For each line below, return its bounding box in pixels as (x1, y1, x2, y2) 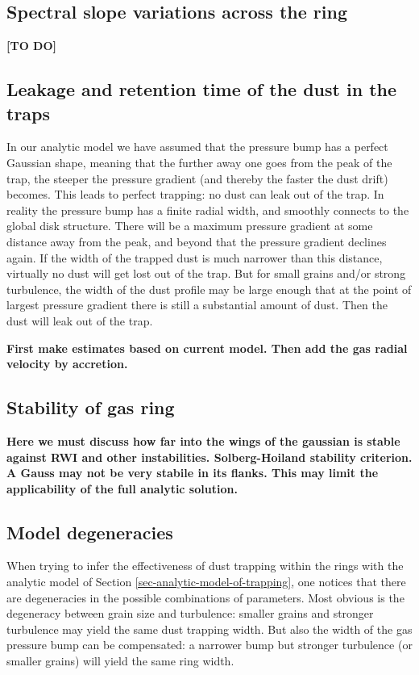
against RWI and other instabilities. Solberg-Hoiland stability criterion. (6, 448, 413, 465)
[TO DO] (6, 37, 57, 54)
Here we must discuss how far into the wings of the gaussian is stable (6, 432, 400, 449)
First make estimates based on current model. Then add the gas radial (6, 339, 408, 356)
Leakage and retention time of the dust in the (6, 77, 397, 102)
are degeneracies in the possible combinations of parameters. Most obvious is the (6, 589, 404, 606)
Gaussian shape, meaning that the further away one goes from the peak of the (6, 153, 392, 170)
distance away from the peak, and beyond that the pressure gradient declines (6, 233, 387, 249)
